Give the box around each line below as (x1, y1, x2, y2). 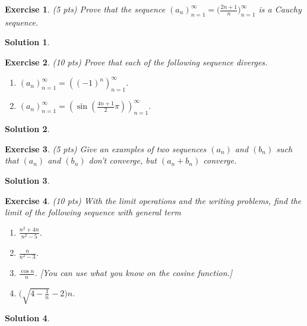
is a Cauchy (258, 3, 302, 15)
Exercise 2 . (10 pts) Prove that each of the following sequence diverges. (5, 55, 268, 68)
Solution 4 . (5, 312, 50, 324)
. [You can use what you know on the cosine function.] (34, 267, 233, 279)
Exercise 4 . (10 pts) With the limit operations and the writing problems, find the (5, 194, 302, 206)
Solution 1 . (5, 36, 50, 48)
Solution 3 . (5, 174, 50, 186)
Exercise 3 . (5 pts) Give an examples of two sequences (5, 142, 207, 155)
